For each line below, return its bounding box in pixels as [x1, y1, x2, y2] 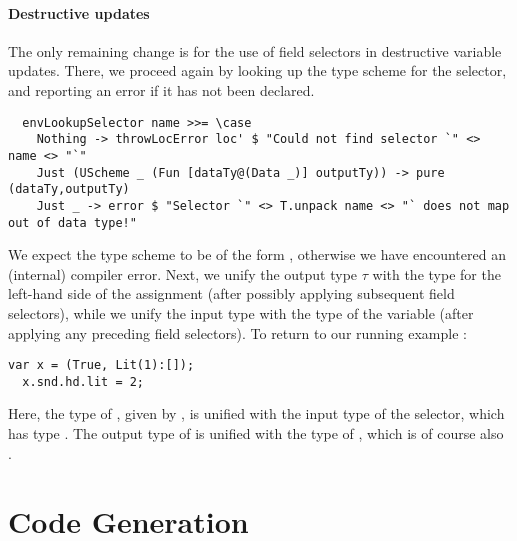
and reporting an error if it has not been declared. [8, 79, 315, 100]
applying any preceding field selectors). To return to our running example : [8, 322, 467, 343]
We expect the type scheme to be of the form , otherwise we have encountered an [8, 244, 506, 265]
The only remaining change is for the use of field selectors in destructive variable [8, 40, 502, 61]
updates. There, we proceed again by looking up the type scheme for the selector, [8, 60, 507, 81]
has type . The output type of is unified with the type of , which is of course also [8, 423, 504, 444]
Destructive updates [8, 2, 150, 23]
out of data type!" [8, 215, 137, 230]
